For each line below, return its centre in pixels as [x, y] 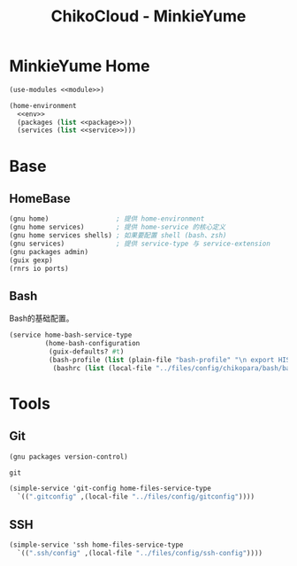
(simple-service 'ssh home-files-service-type [96, 545]
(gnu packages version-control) [69, 457]
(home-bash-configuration [92, 344]
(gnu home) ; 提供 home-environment [107, 219]
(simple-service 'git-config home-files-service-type [110, 489]
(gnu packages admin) [49, 252]
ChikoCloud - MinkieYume [148, 16]
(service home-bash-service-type [71, 335]
